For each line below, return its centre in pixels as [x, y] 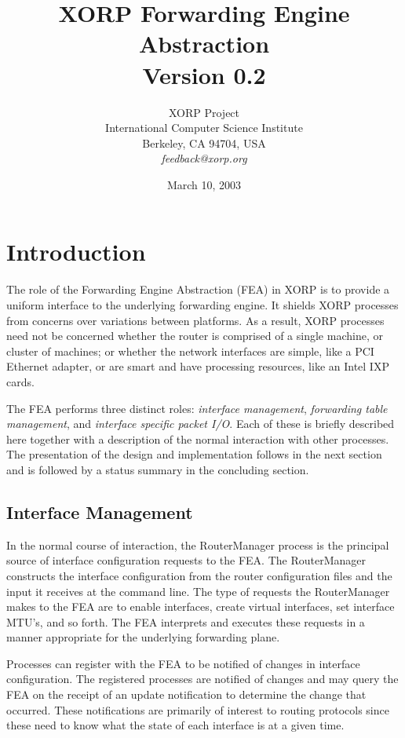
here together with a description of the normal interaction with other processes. [198, 438]
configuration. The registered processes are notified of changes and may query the [202, 679]
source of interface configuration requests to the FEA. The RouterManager [186, 560]
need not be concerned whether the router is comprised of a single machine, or [195, 336]
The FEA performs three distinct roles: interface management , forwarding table [197, 408]
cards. [20, 381]
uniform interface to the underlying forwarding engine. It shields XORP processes [202, 305]
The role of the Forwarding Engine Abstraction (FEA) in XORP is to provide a [198, 289]
